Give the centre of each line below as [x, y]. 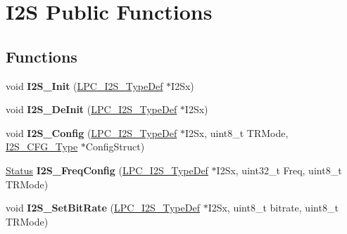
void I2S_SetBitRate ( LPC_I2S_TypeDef [103, 208]
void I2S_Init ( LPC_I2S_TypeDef [84, 85]
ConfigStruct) [115, 147]
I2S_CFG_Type [42, 147]
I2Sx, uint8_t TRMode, [236, 132]
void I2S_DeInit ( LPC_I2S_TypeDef [92, 109]
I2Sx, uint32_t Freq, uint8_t [279, 170]
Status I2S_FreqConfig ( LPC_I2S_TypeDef [107, 170]
